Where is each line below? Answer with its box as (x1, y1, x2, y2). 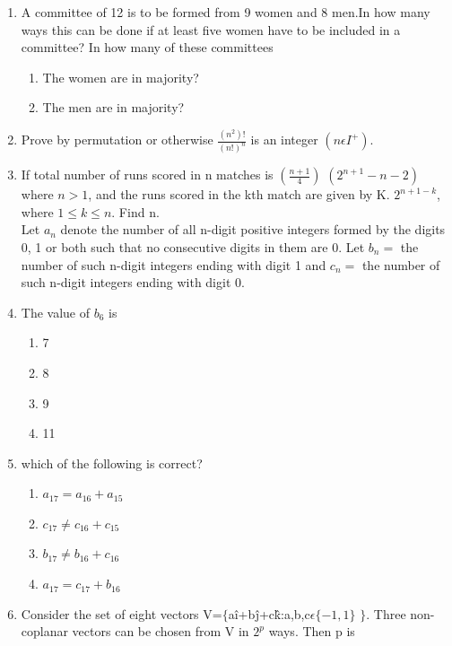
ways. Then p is (268, 622, 355, 641)
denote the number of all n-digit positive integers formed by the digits (60, 220, 446, 239)
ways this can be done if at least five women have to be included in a (21, 20, 401, 39)
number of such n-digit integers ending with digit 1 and (21, 255, 326, 274)
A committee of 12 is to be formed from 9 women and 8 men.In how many (21, 3, 430, 21)
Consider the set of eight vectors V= (21, 604, 222, 623)
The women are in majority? (42, 67, 199, 86)
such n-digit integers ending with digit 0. (21, 273, 245, 292)
